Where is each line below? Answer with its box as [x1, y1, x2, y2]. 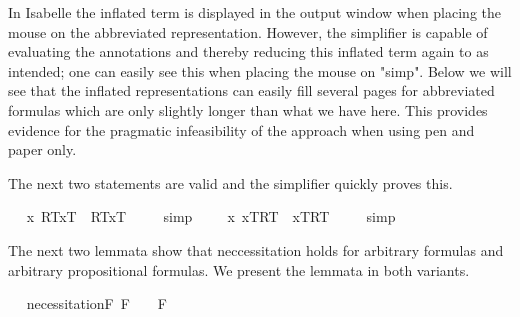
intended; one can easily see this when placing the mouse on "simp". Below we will [8, 60, 512, 81]
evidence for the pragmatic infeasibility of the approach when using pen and [8, 119, 475, 140]
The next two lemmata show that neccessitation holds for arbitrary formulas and [8, 239, 504, 260]
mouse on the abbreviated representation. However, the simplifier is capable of [8, 21, 488, 42]
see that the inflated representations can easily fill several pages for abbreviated [8, 80, 495, 101]
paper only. [8, 139, 77, 160]
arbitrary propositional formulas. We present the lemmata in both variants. [8, 259, 470, 280]
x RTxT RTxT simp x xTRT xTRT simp [26, 206, 396, 227]
